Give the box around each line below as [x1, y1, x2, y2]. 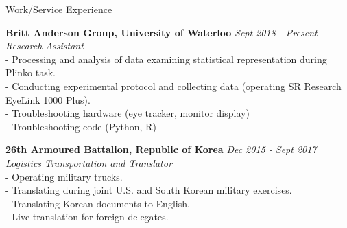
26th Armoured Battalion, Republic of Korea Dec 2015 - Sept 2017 [5, 142, 317, 157]
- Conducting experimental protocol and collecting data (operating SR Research [5, 78, 342, 93]
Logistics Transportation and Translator [5, 155, 172, 170]
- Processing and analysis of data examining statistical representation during [5, 52, 327, 66]
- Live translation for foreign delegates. [5, 209, 169, 224]
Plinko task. [5, 65, 56, 80]
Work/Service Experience [5, 2, 112, 16]
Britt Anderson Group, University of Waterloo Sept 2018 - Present [5, 25, 318, 39]
